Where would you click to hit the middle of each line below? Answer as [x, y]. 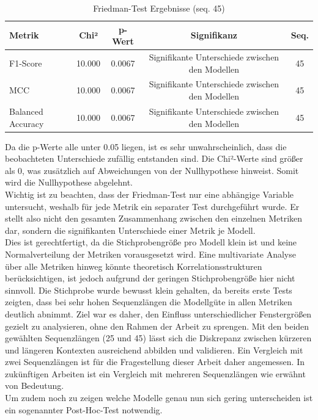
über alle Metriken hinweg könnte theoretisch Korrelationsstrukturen [134, 266]
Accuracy [27, 123]
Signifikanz [214, 35]
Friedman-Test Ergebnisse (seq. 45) [159, 8]
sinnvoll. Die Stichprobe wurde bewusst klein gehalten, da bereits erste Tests [149, 290]
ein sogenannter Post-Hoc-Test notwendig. [84, 409]
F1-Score [26, 63]
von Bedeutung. [35, 386]
